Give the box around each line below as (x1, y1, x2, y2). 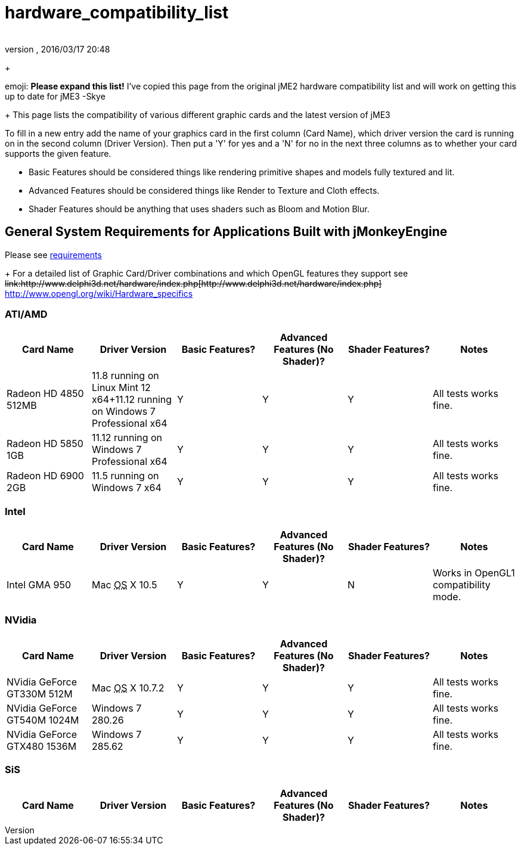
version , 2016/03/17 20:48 (5, 44, 110, 54)
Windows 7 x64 (91, 482, 162, 494)
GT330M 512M (7, 687, 73, 700)
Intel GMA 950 (7, 579, 71, 591)
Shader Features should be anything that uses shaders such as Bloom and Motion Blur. (29, 203, 370, 214)
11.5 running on (91, 470, 159, 482)
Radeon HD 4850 (7, 387, 84, 400)
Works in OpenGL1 (432, 567, 515, 579)
